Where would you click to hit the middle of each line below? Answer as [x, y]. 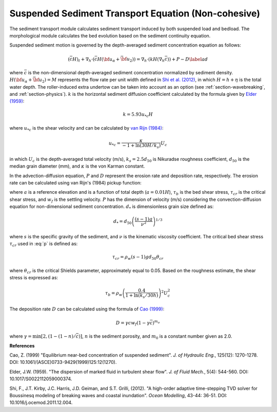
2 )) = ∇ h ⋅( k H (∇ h [147, 60]
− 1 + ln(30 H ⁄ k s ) [142, 146]
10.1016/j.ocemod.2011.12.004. [41, 403]
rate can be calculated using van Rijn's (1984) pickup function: [75, 182]
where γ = [21, 336]
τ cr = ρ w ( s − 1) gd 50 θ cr [138, 258]
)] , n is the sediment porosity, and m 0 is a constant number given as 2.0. [155, 337]
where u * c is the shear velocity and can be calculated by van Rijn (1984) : [86, 129]
